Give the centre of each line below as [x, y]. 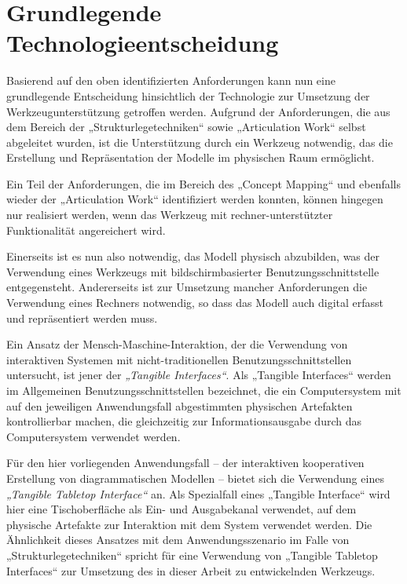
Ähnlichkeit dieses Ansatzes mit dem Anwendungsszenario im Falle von [178, 540]
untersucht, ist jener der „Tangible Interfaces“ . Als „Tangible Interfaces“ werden [199, 375]
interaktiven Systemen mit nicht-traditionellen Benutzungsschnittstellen [179, 359]
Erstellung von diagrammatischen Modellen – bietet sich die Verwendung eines [195, 478]
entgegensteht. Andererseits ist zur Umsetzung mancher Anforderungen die [187, 287]
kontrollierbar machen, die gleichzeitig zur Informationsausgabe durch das [184, 421]
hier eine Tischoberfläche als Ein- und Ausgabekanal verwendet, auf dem [181, 509]
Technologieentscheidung [143, 43]
